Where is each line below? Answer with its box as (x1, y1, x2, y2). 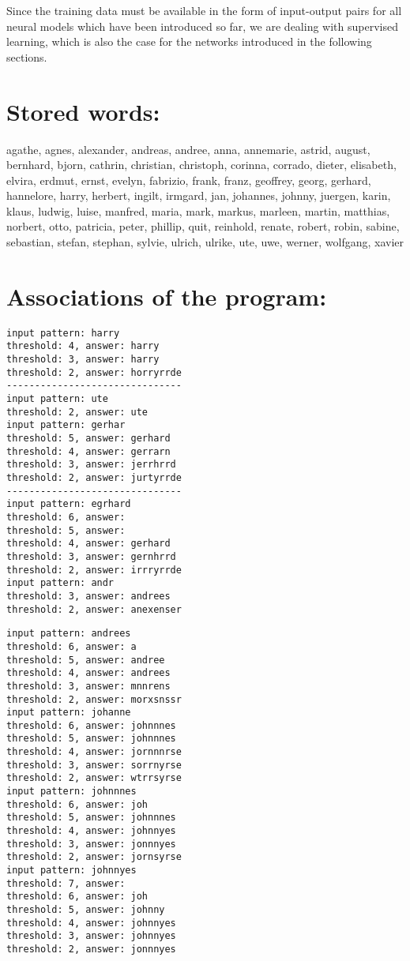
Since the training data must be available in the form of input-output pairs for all (6, 2, 402, 18)
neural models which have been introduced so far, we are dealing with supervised (6, 17, 398, 34)
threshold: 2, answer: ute (6, 406, 148, 418)
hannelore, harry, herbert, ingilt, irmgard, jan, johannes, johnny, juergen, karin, (6, 187, 391, 204)
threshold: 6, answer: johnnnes (6, 719, 176, 731)
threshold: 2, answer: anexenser (6, 603, 182, 615)
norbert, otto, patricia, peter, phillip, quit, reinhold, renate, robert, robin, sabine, (6, 218, 400, 235)
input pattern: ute (6, 393, 108, 405)
